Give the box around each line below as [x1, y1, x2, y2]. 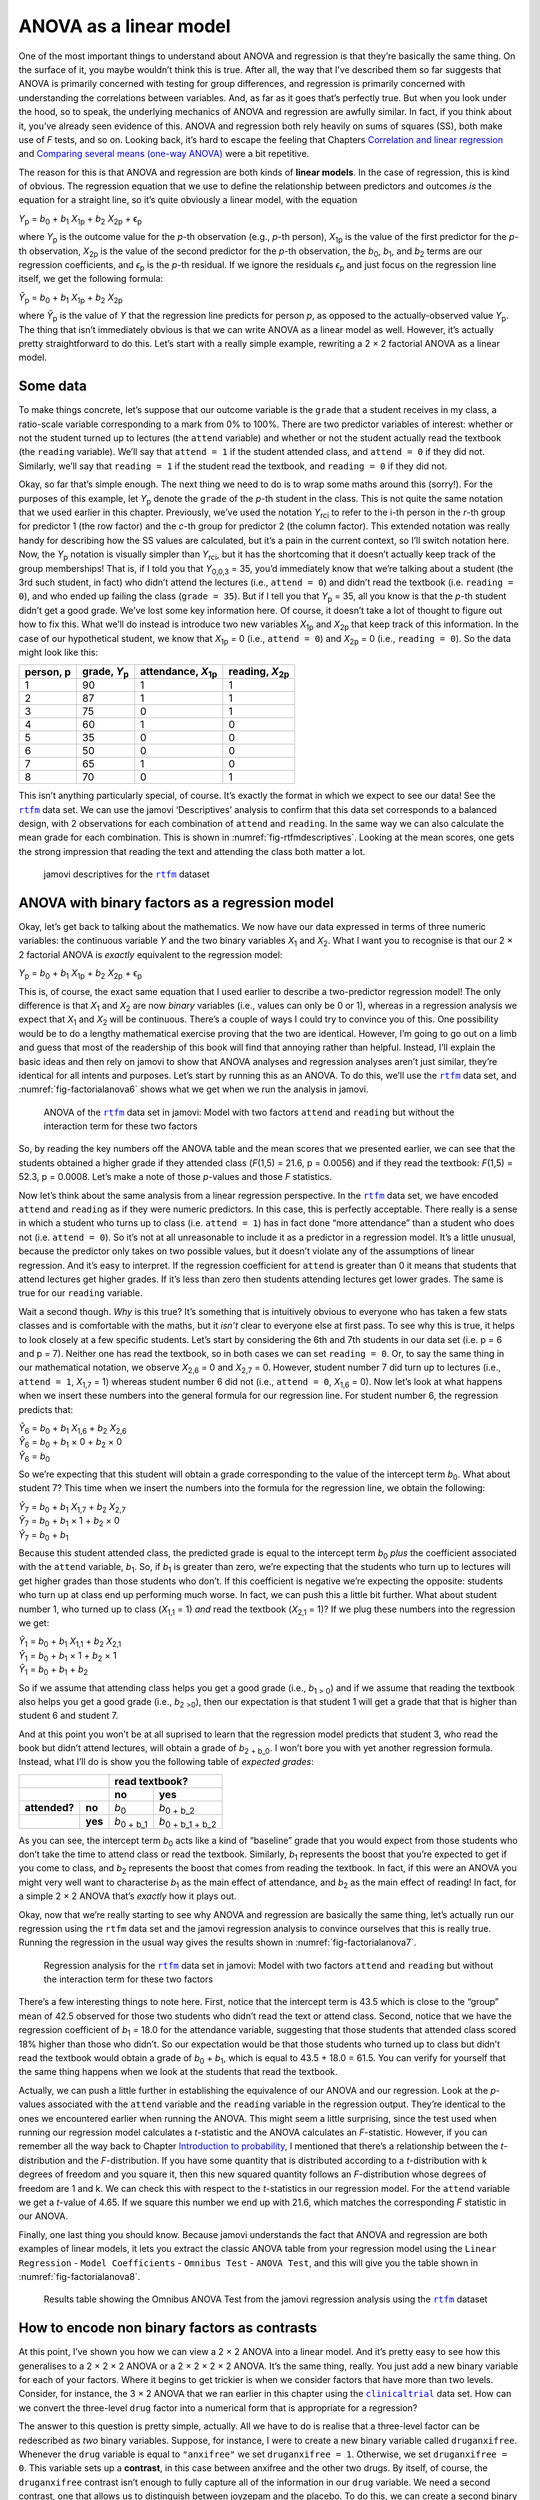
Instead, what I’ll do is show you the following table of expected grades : [18, 1756, 314, 1768]
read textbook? [114, 1774, 189, 1788]
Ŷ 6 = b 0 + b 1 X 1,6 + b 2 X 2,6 [18, 1421, 127, 1436]
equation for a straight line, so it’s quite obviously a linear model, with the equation [18, 194, 358, 206]
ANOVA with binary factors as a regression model [18, 894, 334, 911]
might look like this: [18, 646, 99, 658]
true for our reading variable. [18, 1287, 143, 1299]
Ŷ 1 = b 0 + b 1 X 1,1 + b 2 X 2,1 [18, 1635, 122, 1650]
